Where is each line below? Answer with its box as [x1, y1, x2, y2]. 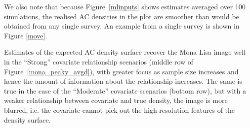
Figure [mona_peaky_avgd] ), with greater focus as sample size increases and [4, 66, 239, 76]
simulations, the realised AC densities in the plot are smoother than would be [4, 11, 239, 21]
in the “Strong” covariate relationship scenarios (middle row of [4, 56, 194, 66]
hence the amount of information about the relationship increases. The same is [4, 76, 242, 86]
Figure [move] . [4, 30, 47, 40]
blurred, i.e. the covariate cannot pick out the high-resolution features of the [4, 104, 235, 115]
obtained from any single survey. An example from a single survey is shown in [4, 21, 240, 31]
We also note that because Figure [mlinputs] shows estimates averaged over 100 [4, 1, 246, 11]
